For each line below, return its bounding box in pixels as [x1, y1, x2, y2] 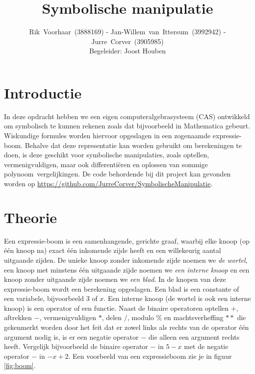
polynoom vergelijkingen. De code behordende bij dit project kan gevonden [4, 169, 231, 179]
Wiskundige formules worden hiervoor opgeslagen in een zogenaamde [4, 130, 211, 141]
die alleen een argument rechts [148, 331, 240, 342]
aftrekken [4, 312, 32, 323]
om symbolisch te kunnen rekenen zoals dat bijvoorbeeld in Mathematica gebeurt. [4, 121, 251, 131]
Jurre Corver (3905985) [91, 36, 164, 46]
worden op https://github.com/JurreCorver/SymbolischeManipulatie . [4, 178, 213, 188]
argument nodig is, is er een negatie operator [4, 331, 139, 342]
